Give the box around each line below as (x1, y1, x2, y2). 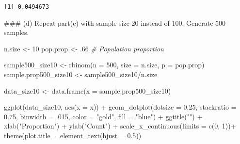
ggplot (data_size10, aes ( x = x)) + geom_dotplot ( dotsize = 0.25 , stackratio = (4, 102, 237, 112)
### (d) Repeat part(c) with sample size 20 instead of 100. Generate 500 (4, 17, 226, 28)
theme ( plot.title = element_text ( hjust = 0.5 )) (4, 130, 142, 140)
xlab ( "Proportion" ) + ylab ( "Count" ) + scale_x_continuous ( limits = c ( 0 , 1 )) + (4, 121, 236, 131)
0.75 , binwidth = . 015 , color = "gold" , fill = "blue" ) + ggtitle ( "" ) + (4, 111, 203, 121)
